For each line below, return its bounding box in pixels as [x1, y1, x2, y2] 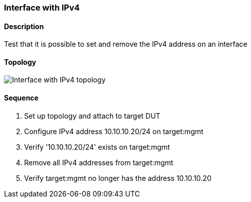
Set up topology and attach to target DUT [24, 111, 161, 120]
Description [4, 22, 44, 31]
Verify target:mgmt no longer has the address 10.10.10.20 [24, 173, 211, 182]
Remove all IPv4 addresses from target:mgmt [24, 158, 174, 167]
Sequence [4, 93, 39, 103]
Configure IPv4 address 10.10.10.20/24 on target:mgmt [24, 127, 204, 136]
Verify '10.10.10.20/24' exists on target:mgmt [24, 142, 170, 151]
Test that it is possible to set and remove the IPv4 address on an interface [4, 40, 247, 49]
